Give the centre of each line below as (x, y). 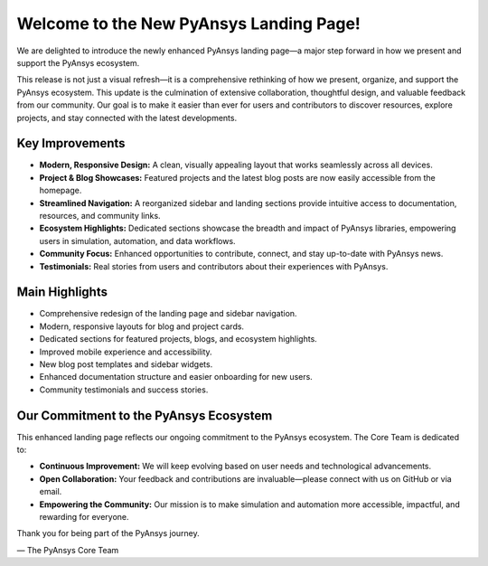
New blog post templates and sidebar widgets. (126, 364)
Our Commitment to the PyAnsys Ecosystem (145, 415)
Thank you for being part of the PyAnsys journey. (108, 533)
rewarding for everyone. (84, 517)
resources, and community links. (100, 215)
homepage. (61, 191)
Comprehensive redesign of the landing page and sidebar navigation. (168, 314)
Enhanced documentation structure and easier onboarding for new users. (176, 377)
